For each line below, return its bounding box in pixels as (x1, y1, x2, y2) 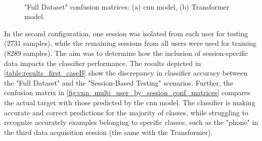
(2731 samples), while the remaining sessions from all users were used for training (4, 38, 257, 48)
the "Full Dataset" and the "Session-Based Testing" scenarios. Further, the (4, 77, 233, 88)
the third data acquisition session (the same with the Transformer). (4, 126, 213, 137)
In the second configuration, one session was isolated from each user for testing (4, 28, 248, 38)
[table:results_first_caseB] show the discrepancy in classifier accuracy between (4, 67, 248, 78)
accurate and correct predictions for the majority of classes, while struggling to (4, 107, 248, 117)
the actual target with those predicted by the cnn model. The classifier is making (4, 97, 255, 107)
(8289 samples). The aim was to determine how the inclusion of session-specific (4, 47, 248, 58)
